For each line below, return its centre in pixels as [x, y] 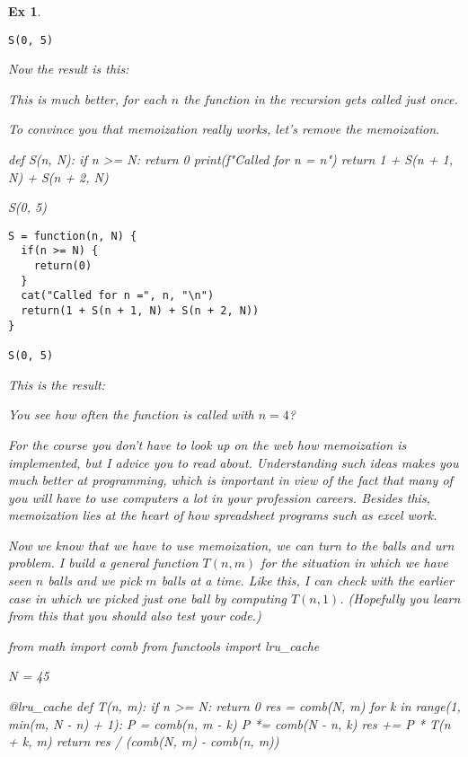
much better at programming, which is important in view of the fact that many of [230, 480]
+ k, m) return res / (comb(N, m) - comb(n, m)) [144, 741]
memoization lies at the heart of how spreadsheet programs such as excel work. [223, 515]
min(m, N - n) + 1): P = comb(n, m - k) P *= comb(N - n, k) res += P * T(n [230, 723]
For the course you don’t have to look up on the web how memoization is [208, 444]
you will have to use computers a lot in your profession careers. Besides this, [219, 497]
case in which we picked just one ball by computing [147, 598]
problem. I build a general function [103, 563]
